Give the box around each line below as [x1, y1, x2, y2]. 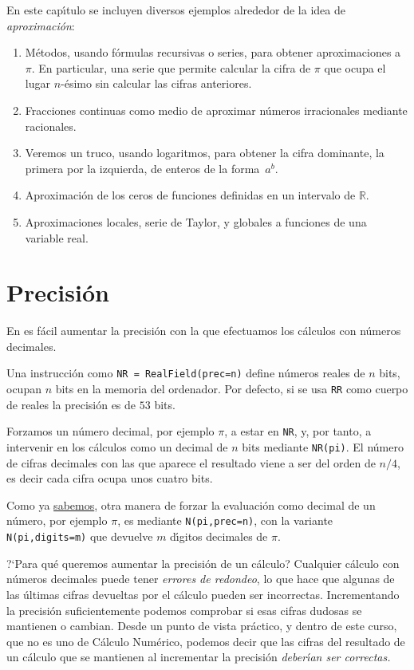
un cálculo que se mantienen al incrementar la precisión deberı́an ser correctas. [6, 648, 391, 665]
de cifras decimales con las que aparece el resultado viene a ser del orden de [6, 454, 376, 471]
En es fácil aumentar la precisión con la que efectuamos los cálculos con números [6, 322, 401, 339]
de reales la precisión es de [6, 396, 136, 412]
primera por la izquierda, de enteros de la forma [25, 160, 260, 176]
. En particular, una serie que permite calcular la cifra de [31, 59, 311, 76]
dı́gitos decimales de [170, 528, 268, 545]
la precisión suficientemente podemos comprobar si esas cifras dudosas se [6, 601, 362, 618]
